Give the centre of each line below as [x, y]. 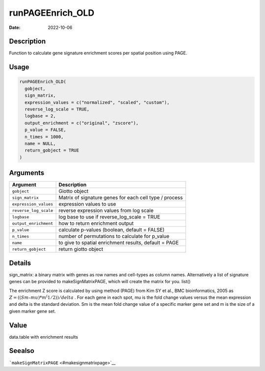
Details [20, 263]
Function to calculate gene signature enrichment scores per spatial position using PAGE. [98, 53]
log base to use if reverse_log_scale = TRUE [109, 217]
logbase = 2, [40, 116]
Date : [15, 27]
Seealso [22, 351]
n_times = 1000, [44, 137]
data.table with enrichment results [44, 337]
